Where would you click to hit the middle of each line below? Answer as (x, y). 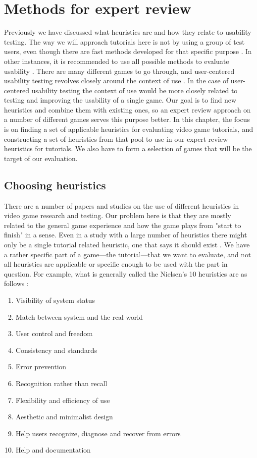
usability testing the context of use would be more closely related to (134, 90)
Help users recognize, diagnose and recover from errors (98, 433)
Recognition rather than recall (61, 383)
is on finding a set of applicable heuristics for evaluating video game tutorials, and (128, 129)
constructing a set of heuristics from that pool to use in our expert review (116, 139)
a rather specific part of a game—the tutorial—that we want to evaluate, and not (128, 254)
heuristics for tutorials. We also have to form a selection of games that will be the (128, 148)
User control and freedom (54, 333)
